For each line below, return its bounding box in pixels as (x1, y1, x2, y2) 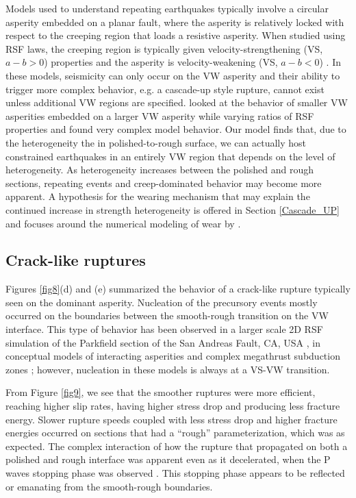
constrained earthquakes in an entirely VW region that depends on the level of (5, 149, 335, 163)
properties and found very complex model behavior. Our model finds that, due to (5, 122, 346, 136)
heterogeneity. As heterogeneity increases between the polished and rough (5, 162, 314, 177)
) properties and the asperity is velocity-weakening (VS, (44, 55, 278, 69)
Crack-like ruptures (5, 249, 146, 271)
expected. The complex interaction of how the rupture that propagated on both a (5, 438, 348, 453)
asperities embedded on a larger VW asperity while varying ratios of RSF (5, 108, 314, 123)
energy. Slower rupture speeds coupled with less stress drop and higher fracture (5, 412, 338, 426)
